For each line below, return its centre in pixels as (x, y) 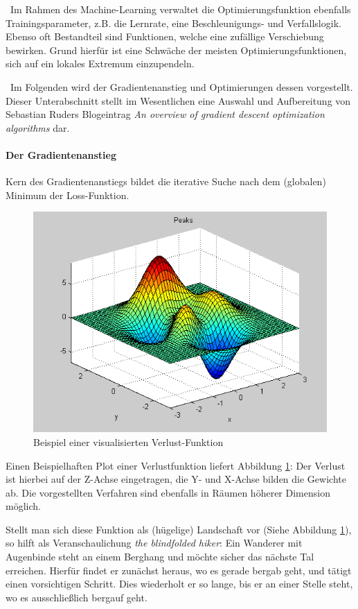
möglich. (23, 506)
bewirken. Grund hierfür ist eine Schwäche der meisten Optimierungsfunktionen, (176, 50)
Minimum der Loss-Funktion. (68, 195)
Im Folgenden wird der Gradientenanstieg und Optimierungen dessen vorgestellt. (181, 86)
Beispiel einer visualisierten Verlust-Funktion (128, 441)
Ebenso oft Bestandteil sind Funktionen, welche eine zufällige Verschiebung (165, 36)
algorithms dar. (38, 127)
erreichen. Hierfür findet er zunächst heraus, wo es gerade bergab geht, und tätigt (179, 570)
